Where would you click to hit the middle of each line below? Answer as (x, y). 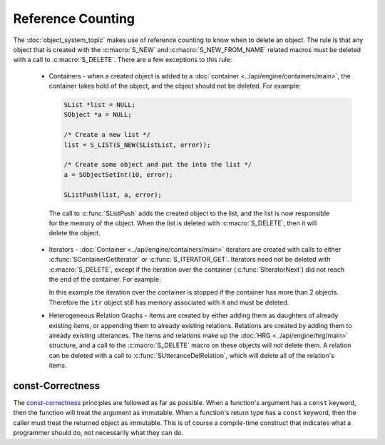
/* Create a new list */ (107, 135)
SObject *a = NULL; (98, 115)
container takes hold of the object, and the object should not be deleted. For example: (175, 86)
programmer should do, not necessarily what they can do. (98, 433)
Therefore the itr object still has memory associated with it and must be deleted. (169, 302)
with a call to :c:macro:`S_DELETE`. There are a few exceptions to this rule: (123, 60)
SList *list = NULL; (99, 105)
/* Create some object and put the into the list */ (158, 165)
